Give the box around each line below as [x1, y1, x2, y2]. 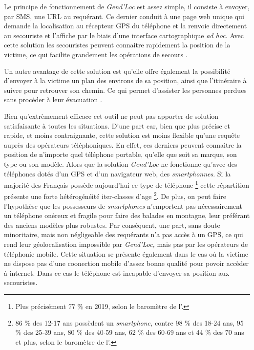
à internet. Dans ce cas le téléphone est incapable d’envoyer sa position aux [4, 267, 230, 278]
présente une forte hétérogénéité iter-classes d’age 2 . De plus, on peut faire [4, 190, 226, 201]
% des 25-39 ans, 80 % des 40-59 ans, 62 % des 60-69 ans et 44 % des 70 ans [15, 327, 244, 337]
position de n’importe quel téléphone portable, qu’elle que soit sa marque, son [4, 149, 237, 159]
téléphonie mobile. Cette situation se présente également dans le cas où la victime [4, 248, 249, 259]
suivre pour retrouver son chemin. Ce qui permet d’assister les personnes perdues [4, 85, 247, 95]
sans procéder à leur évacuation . [4, 94, 102, 105]
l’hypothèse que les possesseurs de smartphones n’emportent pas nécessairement [4, 200, 242, 211]
